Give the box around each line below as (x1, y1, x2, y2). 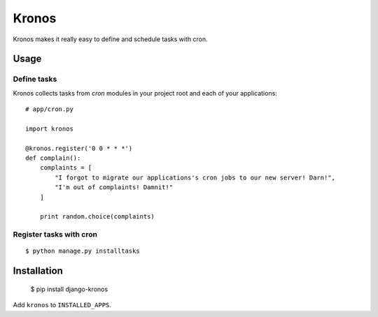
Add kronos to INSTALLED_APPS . (13, 301, 112, 309)
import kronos (25, 124, 73, 133)
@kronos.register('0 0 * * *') (25, 144, 133, 152)
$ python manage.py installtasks (25, 247, 140, 255)
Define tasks (13, 74, 57, 84)
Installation (13, 265, 63, 277)
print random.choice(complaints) (39, 213, 155, 221)
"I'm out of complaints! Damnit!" (55, 184, 174, 191)
